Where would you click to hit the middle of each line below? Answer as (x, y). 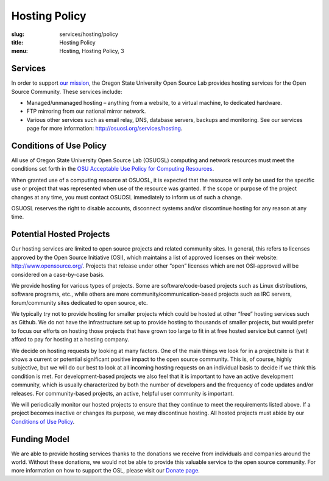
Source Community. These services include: (67, 91)
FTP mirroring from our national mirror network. (86, 111)
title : (17, 42)
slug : (18, 34)
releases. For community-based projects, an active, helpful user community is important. (123, 393)
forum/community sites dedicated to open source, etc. (80, 302)
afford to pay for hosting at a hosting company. (70, 340)
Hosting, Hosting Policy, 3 (92, 51)
